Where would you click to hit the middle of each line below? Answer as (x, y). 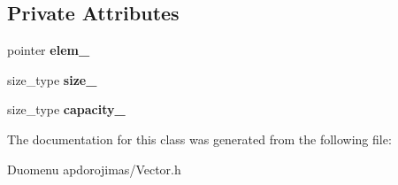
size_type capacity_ (66, 109)
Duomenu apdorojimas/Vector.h (94, 169)
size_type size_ (52, 79)
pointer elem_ (49, 50)
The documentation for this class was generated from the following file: (199, 139)
